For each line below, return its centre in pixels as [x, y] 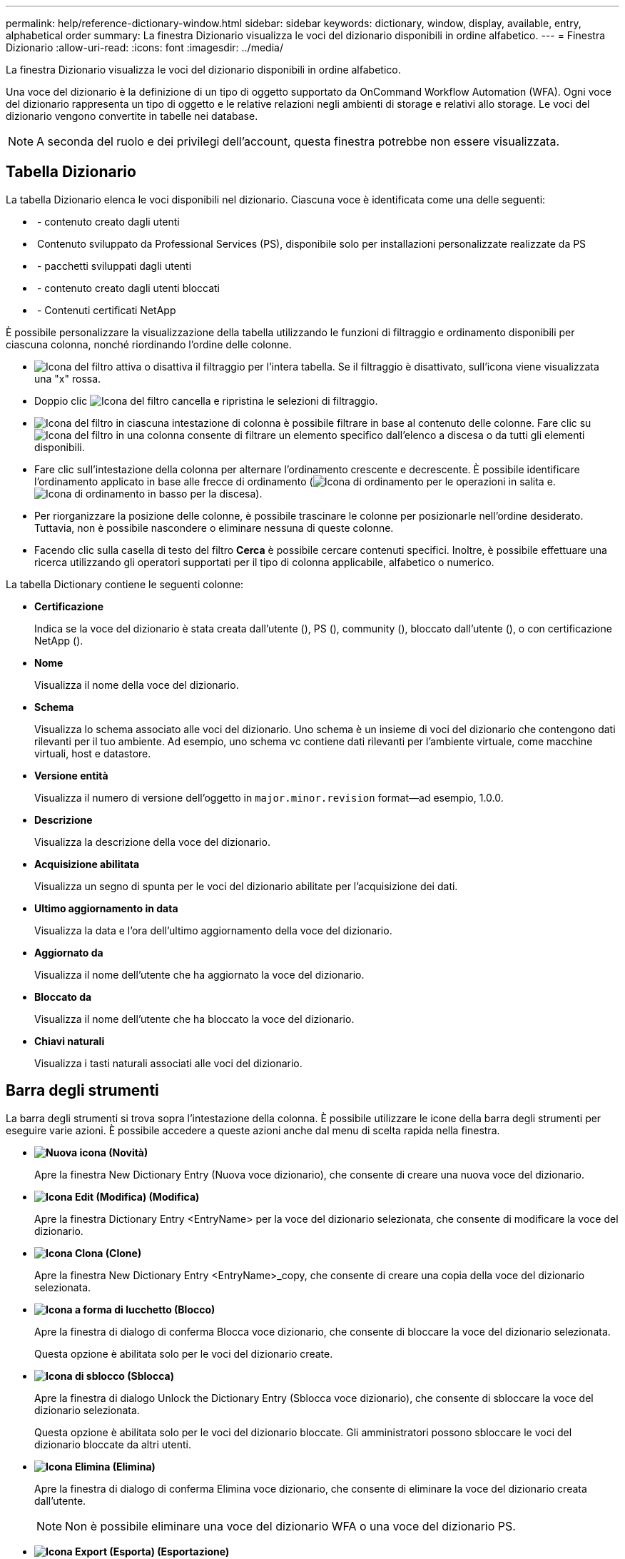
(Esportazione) [193, 1551]
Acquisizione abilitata [87, 864]
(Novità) [128, 1152]
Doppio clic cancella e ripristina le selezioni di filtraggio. [206, 400]
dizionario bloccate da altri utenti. [113, 1444]
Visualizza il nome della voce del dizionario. [137, 685]
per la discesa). [226, 493]
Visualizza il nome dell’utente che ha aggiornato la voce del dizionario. [199, 974]
